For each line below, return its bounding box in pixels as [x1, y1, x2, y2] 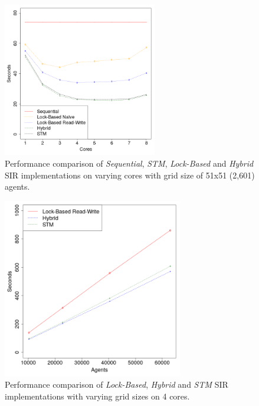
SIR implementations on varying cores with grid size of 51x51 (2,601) [5, 168, 255, 181]
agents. [5, 180, 30, 193]
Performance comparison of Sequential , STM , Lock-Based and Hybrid [5, 157, 254, 169]
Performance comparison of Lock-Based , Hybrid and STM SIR [5, 378, 228, 391]
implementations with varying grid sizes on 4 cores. [5, 389, 190, 402]
